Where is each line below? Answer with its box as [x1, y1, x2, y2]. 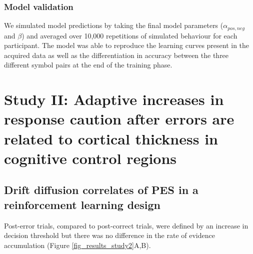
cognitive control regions [4, 147, 177, 168]
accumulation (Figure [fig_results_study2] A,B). [4, 239, 151, 250]
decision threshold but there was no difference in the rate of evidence [4, 230, 215, 240]
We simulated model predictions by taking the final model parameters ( [4, 20, 223, 30]
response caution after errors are [4, 108, 234, 129]
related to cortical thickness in [4, 128, 218, 148]
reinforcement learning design [4, 196, 161, 212]
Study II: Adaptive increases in [4, 89, 224, 109]
